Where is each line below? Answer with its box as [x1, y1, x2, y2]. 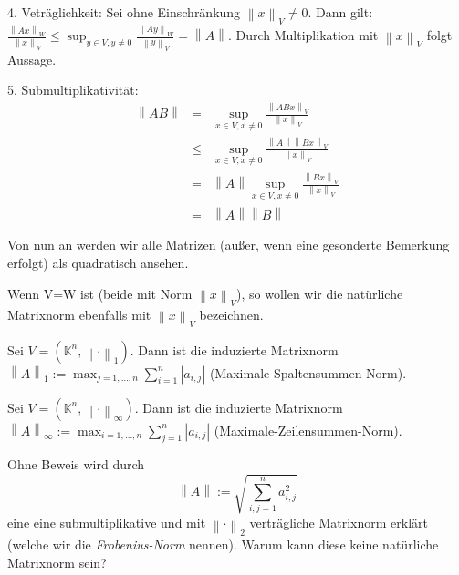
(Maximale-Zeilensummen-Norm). [214, 420, 402, 439]
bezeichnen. [199, 304, 264, 323]
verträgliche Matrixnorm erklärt [249, 512, 428, 531]
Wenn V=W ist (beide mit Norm [7, 283, 193, 303]
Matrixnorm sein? [7, 553, 107, 572]
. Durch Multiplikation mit [227, 26, 379, 45]
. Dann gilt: [308, 3, 373, 21]
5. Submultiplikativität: [7, 80, 139, 99]
